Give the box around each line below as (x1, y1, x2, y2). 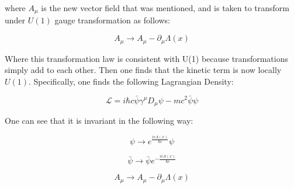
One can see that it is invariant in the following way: (5, 114, 193, 126)
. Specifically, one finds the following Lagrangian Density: (29, 75, 234, 87)
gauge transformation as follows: (54, 14, 170, 26)
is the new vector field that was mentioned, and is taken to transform (41, 2, 290, 13)
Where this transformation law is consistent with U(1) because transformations (5, 52, 288, 64)
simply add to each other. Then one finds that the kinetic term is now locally (5, 64, 282, 76)
